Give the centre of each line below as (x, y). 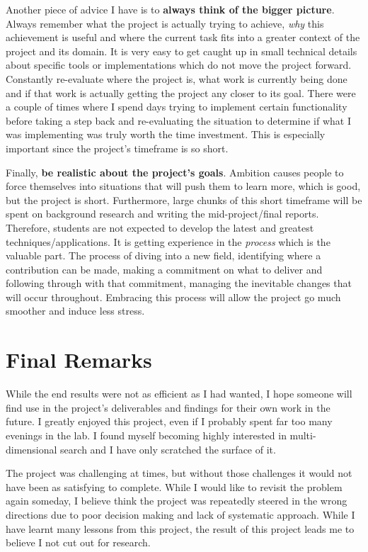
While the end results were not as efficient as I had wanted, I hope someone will (179, 394)
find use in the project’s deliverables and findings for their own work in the (168, 407)
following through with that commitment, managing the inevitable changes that (179, 283)
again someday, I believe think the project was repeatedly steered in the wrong (177, 501)
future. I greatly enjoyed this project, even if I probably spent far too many (169, 421)
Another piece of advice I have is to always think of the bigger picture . (170, 9)
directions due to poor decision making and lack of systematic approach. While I (180, 514)
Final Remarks (79, 360)
